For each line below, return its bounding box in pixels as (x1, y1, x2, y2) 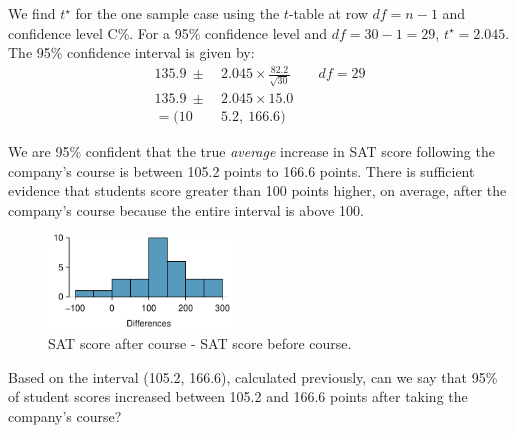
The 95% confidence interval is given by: (8, 42, 255, 63)
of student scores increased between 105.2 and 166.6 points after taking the (8, 386, 468, 407)
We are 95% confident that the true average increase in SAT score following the (8, 141, 495, 162)
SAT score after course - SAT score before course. (48, 333, 352, 354)
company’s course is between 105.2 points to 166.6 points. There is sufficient (8, 160, 475, 181)
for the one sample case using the (75, 3, 280, 23)
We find (8, 3, 56, 23)
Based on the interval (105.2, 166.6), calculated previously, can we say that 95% (8, 366, 498, 387)
